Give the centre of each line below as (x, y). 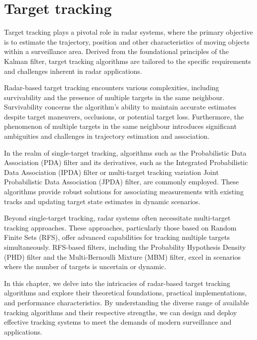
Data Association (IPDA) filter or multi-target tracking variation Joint (111, 172)
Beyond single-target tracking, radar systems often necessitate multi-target (117, 218)
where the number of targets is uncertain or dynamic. (85, 266)
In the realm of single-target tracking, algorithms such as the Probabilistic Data (125, 152)
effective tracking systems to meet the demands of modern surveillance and (118, 322)
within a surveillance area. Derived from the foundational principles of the (117, 51)
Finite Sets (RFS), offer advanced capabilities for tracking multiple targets (117, 237)
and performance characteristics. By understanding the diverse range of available (127, 302)
